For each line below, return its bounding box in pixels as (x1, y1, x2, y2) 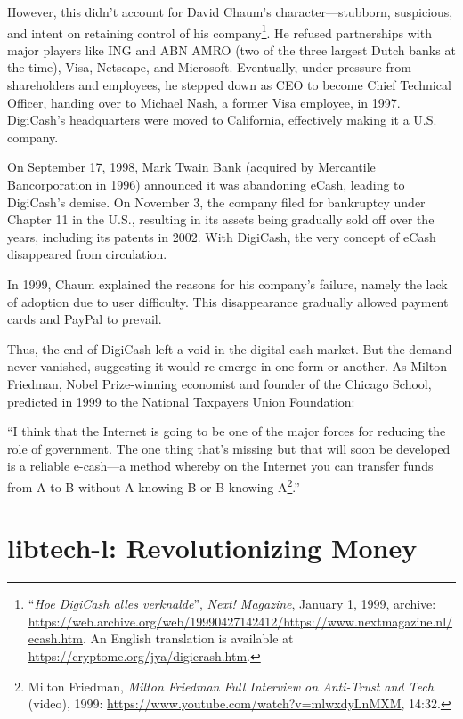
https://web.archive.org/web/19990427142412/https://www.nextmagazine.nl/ (28, 611, 453, 630)
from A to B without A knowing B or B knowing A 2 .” (7, 474, 300, 496)
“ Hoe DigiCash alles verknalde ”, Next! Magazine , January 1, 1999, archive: (28, 594, 436, 613)
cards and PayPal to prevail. (7, 310, 162, 328)
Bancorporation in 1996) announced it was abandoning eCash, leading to (7, 175, 405, 193)
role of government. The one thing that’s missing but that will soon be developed (7, 439, 451, 457)
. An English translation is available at (82, 629, 294, 648)
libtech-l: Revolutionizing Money (7, 529, 418, 566)
